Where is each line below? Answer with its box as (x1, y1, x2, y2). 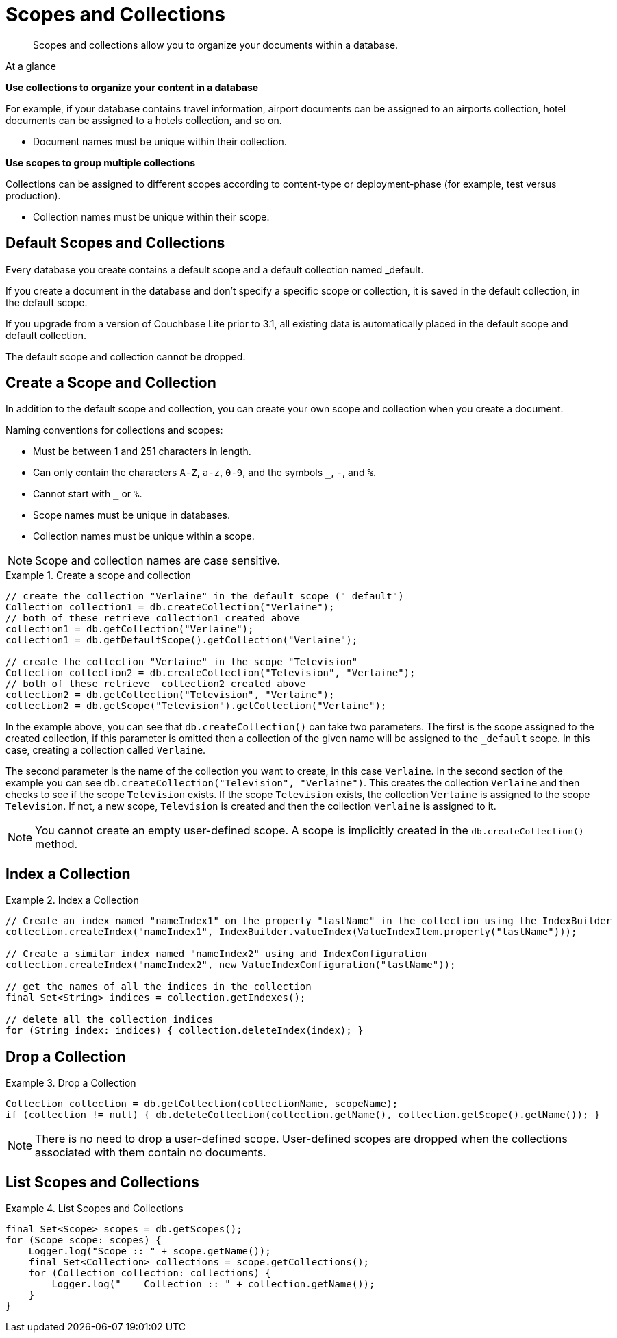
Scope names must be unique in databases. (33, 509, 231, 521)
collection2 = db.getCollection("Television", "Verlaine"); (5, 689, 335, 701)
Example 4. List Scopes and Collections (5, 1202, 184, 1214)
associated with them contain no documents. (35, 1145, 266, 1160)
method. (35, 837, 78, 852)
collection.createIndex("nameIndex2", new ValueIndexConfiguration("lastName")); (5, 959, 456, 971)
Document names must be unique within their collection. (33, 135, 287, 147)
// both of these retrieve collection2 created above (5, 678, 306, 690)
